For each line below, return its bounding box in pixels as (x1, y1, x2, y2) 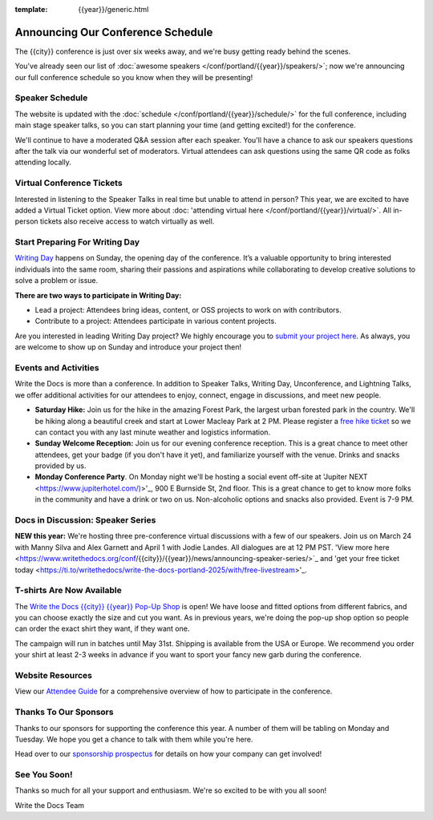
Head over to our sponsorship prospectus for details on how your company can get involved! (14, 749, 322, 759)
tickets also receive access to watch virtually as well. (39, 216, 215, 226)
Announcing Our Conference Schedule (14, 25, 213, 39)
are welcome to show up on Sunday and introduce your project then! (14, 342, 242, 352)
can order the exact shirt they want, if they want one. (14, 624, 190, 633)
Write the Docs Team (14, 800, 84, 810)
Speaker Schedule (14, 92, 88, 103)
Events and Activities (14, 362, 99, 373)
